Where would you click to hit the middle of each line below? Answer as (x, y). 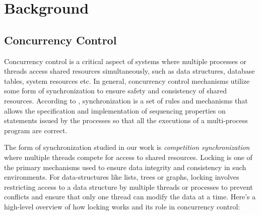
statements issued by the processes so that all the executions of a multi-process (126, 120)
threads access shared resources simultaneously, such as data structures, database (129, 71)
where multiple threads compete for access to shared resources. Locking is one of (128, 157)
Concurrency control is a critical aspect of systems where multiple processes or (125, 61)
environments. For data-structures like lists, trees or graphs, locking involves (122, 177)
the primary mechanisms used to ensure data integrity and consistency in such (125, 167)
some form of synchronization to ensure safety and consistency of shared (116, 91)
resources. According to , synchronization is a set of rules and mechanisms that (126, 100)
